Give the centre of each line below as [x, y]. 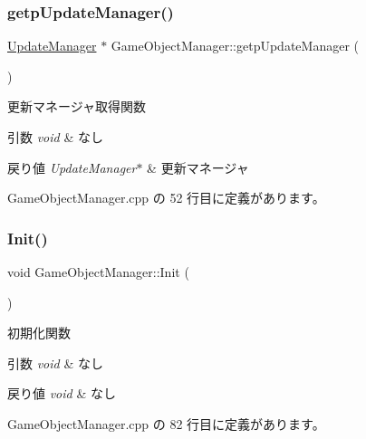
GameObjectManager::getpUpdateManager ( [235, 46]
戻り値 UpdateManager [72, 167]
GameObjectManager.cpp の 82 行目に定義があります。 [166, 423]
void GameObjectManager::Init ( [98, 272]
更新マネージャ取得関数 [77, 106]
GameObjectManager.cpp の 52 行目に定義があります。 [166, 198]
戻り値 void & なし [62, 393]
